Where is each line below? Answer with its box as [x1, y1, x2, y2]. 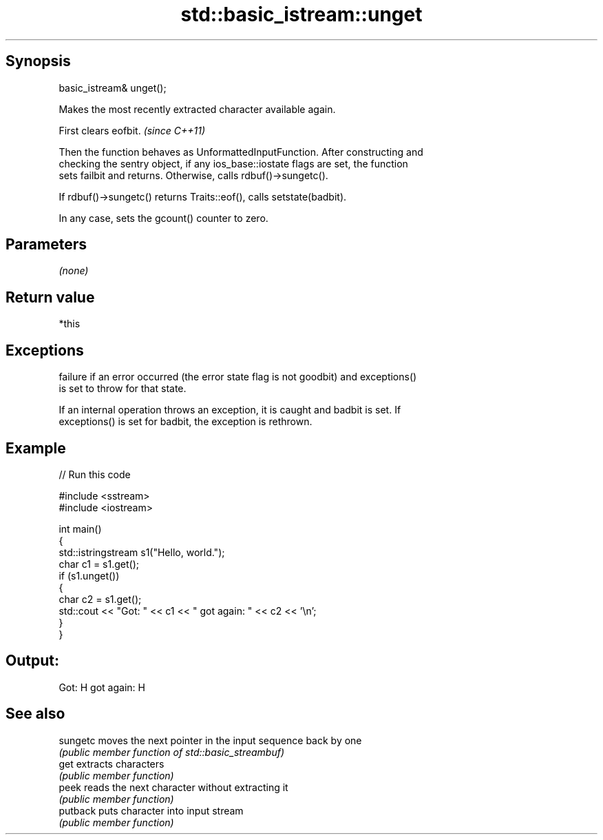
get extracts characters [59, 757, 165, 770]
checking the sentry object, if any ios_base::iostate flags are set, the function [59, 157, 408, 170]
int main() [59, 522, 102, 535]
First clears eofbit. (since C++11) [59, 124, 206, 136]
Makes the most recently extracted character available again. [59, 103, 336, 115]
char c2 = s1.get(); [59, 593, 142, 605]
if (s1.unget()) [59, 569, 120, 582]
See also [6, 705, 65, 723]
